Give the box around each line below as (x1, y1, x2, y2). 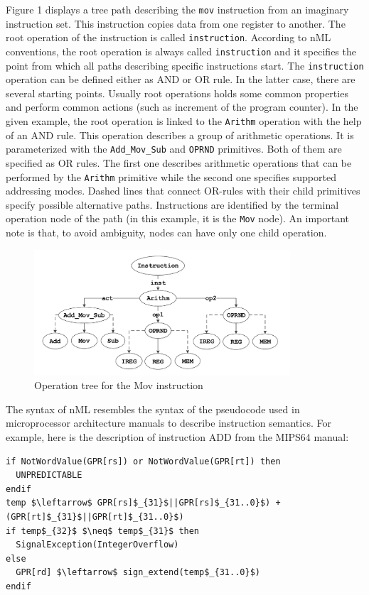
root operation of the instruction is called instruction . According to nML (6, 30, 331, 45)
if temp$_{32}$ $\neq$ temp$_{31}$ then (6, 525, 200, 536)
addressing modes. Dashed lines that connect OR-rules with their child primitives (6, 183, 360, 198)
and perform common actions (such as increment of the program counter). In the (6, 99, 358, 114)
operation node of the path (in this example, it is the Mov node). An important (6, 211, 349, 226)
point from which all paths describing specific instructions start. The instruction (6, 58, 364, 72)
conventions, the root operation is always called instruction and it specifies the (6, 43, 356, 58)
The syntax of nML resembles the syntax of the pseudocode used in (6, 401, 300, 416)
